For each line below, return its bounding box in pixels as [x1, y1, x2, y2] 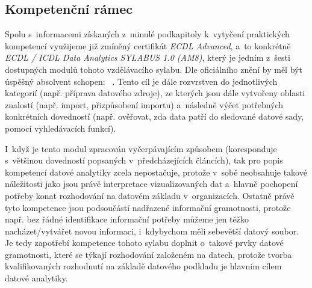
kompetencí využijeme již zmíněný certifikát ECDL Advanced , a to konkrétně [5, 39, 291, 52]
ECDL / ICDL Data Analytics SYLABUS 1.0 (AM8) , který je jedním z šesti [5, 51, 290, 64]
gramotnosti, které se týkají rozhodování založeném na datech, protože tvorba [5, 248, 292, 260]
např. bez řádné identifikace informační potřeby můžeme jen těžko [5, 213, 249, 225]
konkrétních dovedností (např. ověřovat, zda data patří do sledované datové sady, [5, 110, 304, 123]
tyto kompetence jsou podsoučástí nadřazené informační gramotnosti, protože [5, 201, 291, 213]
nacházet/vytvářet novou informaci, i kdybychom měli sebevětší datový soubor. [5, 224, 299, 237]
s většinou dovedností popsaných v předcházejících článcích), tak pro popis [5, 154, 283, 167]
